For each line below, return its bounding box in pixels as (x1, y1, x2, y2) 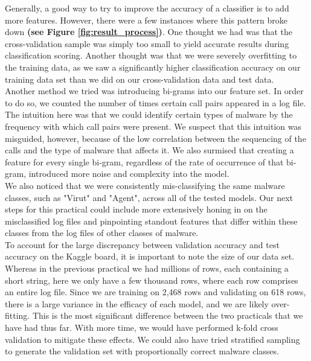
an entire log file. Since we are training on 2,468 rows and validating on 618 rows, (5, 286, 306, 298)
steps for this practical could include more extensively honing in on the (5, 203, 268, 216)
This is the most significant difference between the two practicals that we (32, 309, 303, 322)
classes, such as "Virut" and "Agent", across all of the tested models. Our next (5, 191, 293, 203)
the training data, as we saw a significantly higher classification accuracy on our (5, 60, 301, 73)
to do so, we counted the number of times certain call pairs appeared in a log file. (5, 96, 306, 109)
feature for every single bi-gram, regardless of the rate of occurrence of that (5, 155, 284, 168)
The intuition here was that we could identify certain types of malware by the (5, 108, 293, 121)
